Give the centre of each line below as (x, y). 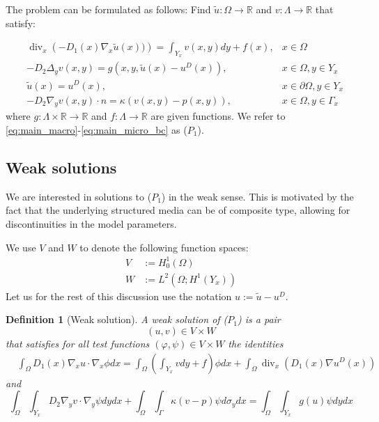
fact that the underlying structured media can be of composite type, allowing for (178, 210)
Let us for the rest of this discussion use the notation (119, 296)
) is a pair (259, 319)
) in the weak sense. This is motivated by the (257, 196)
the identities (256, 343)
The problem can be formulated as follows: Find (108, 9)
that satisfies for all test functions (78, 343)
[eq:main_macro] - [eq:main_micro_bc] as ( (96, 129)
